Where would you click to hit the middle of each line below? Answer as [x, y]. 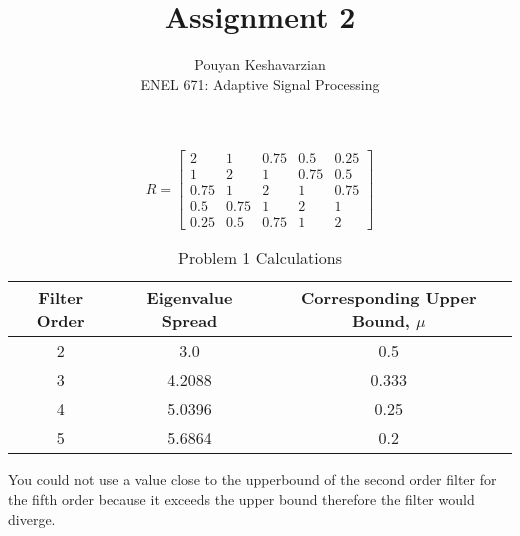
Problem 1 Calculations [260, 258]
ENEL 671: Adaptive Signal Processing [260, 83]
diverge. [32, 518]
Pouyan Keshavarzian [260, 64]
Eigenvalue [189, 298]
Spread [189, 321]
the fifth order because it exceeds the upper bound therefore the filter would [241, 499]
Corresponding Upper [389, 298]
